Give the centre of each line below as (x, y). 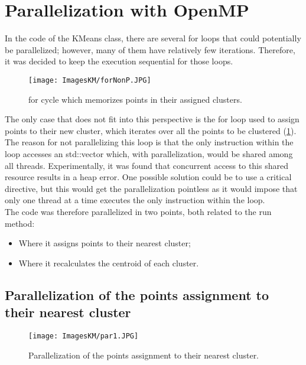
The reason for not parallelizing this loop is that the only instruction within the (149, 142)
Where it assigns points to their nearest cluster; (105, 243)
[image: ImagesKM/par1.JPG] (84, 336)
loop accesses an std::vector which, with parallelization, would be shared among (149, 153)
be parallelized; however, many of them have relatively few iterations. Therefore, (150, 49)
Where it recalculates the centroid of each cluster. (109, 263)
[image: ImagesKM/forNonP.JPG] (90, 80)
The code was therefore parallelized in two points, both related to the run (138, 211)
